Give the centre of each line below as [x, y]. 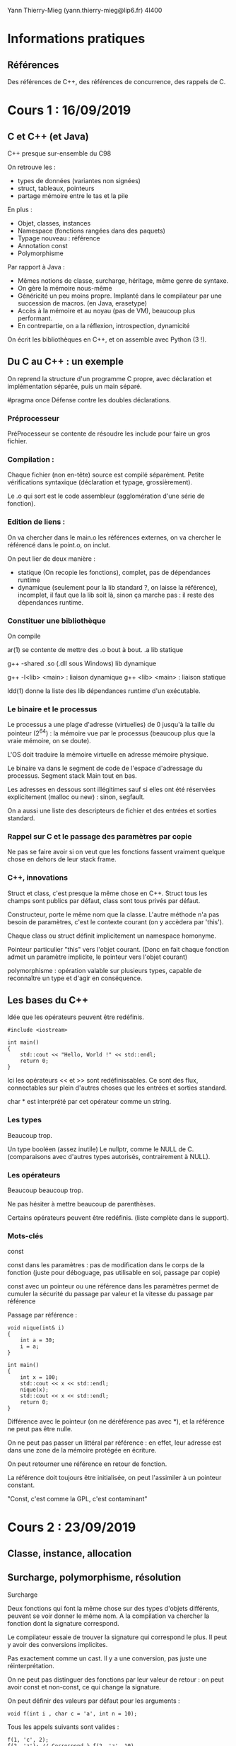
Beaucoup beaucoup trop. [45, 1190]
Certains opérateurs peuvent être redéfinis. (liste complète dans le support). [118, 1217]
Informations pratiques [76, 39]
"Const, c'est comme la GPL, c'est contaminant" [77, 1499]
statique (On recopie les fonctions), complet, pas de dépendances [114, 572]
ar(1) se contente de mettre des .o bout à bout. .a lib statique [95, 650]
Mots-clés [25, 1235]
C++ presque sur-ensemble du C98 [59, 153]
